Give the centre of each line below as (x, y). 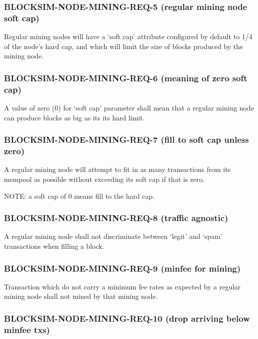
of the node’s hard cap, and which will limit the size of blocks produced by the (124, 46)
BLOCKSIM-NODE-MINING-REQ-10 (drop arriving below (127, 318)
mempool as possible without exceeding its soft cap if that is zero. (104, 179)
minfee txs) (27, 329)
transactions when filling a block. (54, 246)
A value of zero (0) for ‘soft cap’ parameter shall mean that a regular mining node (129, 108)
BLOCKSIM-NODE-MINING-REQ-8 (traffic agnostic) (116, 218)
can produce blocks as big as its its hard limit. (74, 117)
